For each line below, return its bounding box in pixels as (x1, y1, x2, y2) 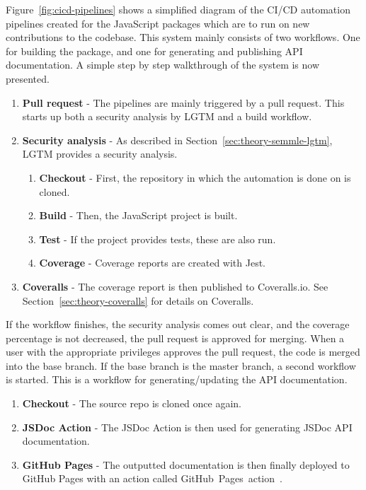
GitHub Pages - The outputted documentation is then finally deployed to (22, 457, 350, 472)
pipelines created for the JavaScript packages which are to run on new (6, 16, 310, 30)
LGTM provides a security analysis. (22, 146, 178, 161)
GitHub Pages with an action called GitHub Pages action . (22, 471, 282, 486)
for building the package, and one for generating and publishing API (6, 43, 303, 58)
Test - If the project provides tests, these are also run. (39, 231, 276, 246)
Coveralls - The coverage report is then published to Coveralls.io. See (22, 279, 328, 293)
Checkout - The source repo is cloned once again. (22, 396, 242, 411)
